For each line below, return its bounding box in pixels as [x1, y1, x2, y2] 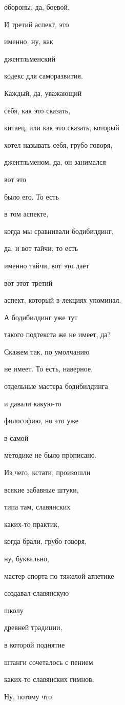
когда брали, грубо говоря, [4, 536, 87, 546]
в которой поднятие [4, 639, 65, 650]
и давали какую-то [4, 398, 61, 408]
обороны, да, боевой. [4, 2, 70, 12]
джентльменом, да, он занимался [4, 156, 106, 167]
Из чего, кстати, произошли [4, 467, 91, 478]
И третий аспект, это [4, 18, 69, 29]
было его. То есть [4, 191, 59, 202]
